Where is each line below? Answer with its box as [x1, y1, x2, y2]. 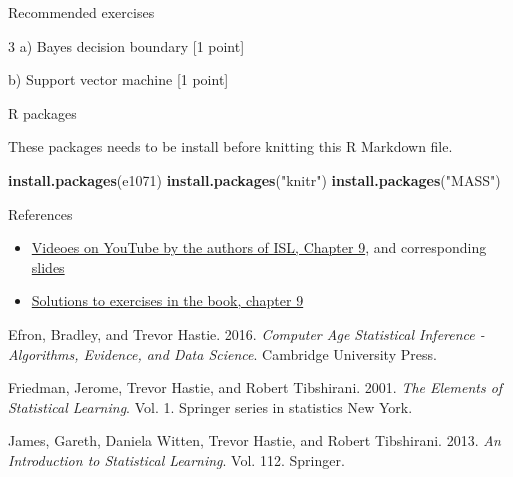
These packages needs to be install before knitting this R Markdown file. [8, 136, 453, 157]
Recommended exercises [8, 2, 155, 22]
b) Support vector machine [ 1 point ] [8, 69, 229, 90]
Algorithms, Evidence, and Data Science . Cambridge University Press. [8, 343, 437, 364]
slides [31, 256, 65, 277]
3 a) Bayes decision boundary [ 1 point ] [8, 35, 245, 56]
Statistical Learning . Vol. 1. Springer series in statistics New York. [8, 396, 413, 417]
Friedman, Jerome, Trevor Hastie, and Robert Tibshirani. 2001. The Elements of [8, 377, 503, 398]
